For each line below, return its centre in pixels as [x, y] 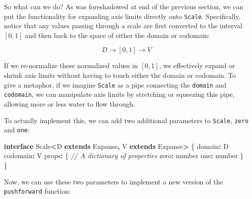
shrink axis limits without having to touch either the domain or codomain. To [120, 75]
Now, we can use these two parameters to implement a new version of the [114, 181]
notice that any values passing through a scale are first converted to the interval [123, 26]
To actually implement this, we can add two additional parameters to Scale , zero [126, 120]
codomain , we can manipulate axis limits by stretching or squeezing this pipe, [119, 94]
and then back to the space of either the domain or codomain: [117, 35]
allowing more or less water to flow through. [70, 103]
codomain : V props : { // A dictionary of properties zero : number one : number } [124, 155]
